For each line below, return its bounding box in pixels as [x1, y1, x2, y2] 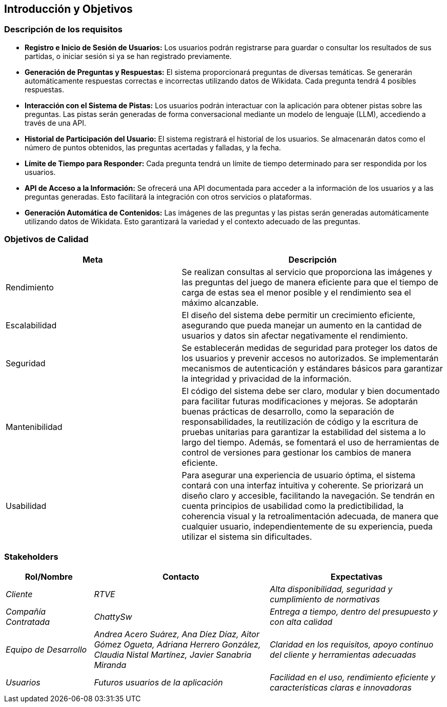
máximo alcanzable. [181, 297, 259, 308]
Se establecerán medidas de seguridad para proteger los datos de [181, 342, 438, 353]
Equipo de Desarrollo [6, 644, 87, 655]
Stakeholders [4, 551, 58, 562]
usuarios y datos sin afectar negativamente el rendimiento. [181, 330, 408, 341]
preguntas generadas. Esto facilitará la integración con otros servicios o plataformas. [25, 192, 312, 201]
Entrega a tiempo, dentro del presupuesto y [270, 606, 438, 617]
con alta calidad [270, 617, 333, 627]
